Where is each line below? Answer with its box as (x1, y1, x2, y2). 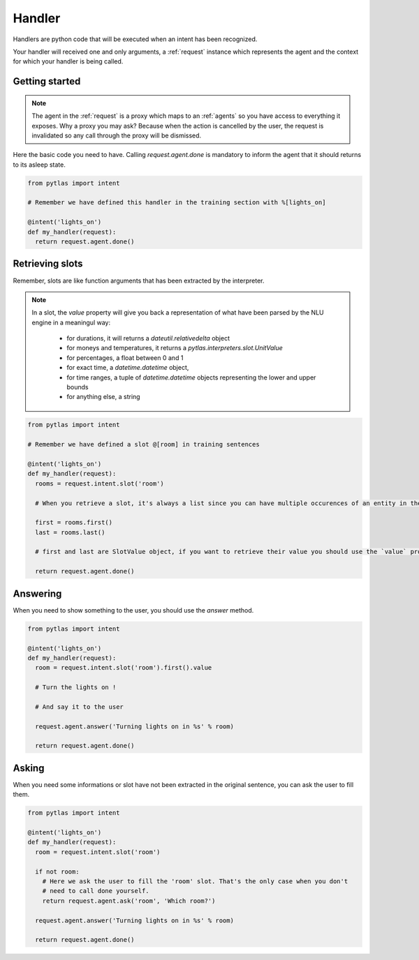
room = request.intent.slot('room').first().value (35, 663, 212, 672)
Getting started (13, 75, 81, 87)
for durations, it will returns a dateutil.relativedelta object (66, 334, 230, 343)
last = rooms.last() (35, 528, 105, 537)
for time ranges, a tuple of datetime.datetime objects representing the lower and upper (66, 373, 316, 382)
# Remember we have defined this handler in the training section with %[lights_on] (27, 199, 326, 207)
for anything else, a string (66, 393, 140, 401)
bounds (66, 383, 89, 391)
